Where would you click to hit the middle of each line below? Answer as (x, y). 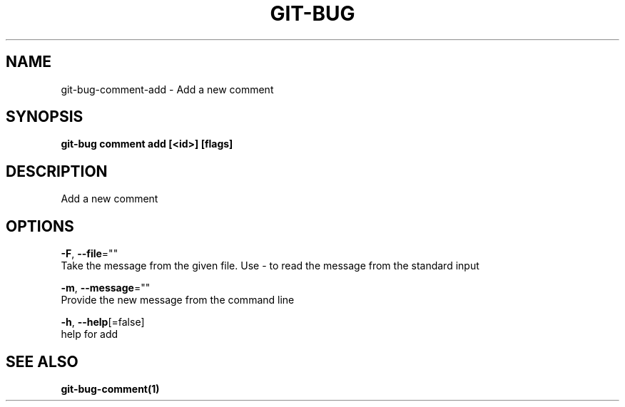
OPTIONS (40, 226)
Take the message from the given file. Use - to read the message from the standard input (270, 266)
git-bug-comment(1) (110, 388)
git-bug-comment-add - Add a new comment (167, 89)
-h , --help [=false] (103, 322)
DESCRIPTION (57, 171)
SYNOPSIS (45, 117)
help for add (90, 334)
